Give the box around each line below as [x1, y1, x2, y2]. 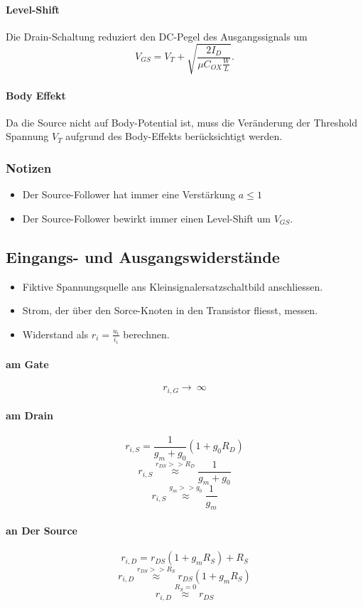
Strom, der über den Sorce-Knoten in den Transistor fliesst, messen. [22, 303, 318, 318]
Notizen [6, 159, 52, 176]
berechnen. [123, 326, 170, 341]
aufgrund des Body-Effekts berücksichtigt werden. [65, 129, 283, 144]
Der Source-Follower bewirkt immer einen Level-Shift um [22, 210, 271, 225]
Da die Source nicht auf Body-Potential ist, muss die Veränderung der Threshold [6, 114, 357, 129]
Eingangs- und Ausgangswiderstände [6, 245, 280, 267]
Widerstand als [22, 326, 89, 341]
